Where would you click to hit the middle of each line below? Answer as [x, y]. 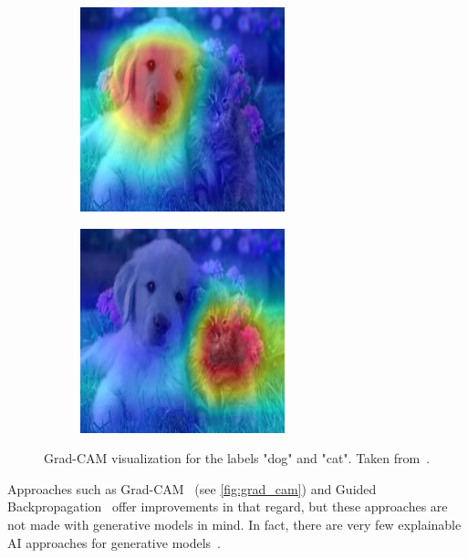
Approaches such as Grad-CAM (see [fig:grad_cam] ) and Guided [192, 488]
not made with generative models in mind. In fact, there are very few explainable [234, 524]
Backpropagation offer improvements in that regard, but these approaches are [228, 506]
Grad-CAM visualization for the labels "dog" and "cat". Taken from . [237, 458]
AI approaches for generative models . [114, 542]
